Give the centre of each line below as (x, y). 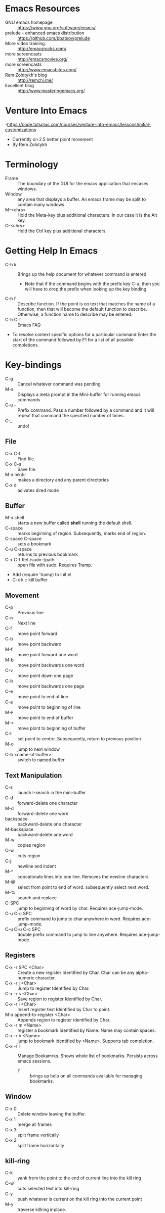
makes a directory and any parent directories (63, 480)
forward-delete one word (43, 813)
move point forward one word (48, 655)
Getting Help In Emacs (51, 251)
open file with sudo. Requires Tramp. (55, 565)
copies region (31, 845)
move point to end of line (43, 697)
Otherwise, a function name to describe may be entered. (75, 314)
